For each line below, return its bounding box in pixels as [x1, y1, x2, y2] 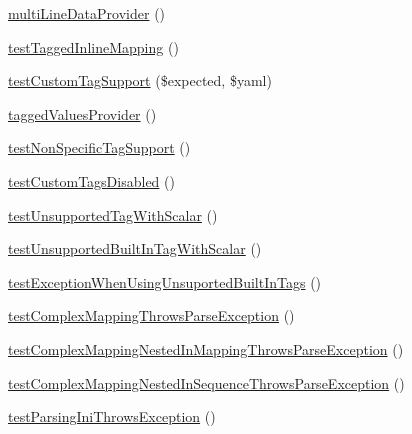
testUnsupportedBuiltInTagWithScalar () [8, 238, 262, 259]
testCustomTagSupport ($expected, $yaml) [8, 70, 272, 91]
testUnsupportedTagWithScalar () [8, 204, 218, 225]
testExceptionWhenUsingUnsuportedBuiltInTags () [8, 271, 322, 292]
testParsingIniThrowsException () [8, 406, 216, 427]
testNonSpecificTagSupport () [8, 137, 191, 158]
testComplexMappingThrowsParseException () [8, 305, 295, 326]
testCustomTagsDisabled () [8, 170, 175, 191]
